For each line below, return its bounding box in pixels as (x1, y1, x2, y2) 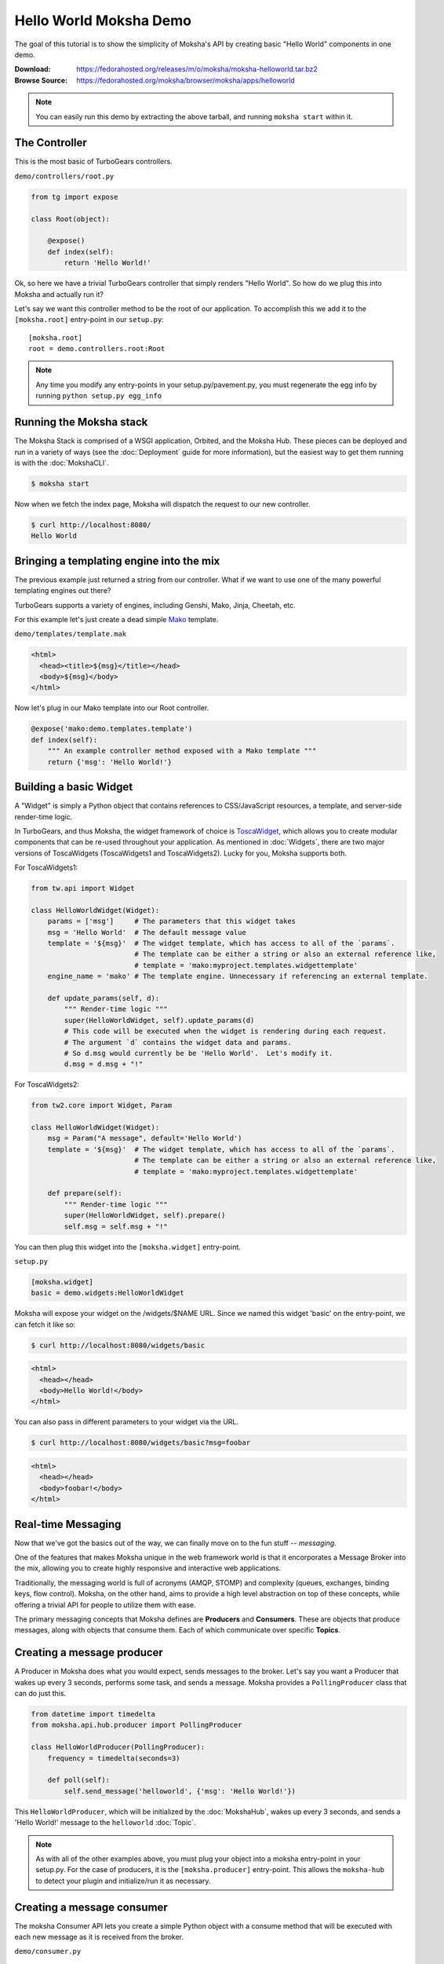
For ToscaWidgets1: (14, 863, 78, 872)
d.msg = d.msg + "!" (64, 1060, 144, 1068)
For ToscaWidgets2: (14, 1080, 80, 1090)
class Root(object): (31, 214, 110, 223)
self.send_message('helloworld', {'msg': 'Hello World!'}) (64, 1786, 297, 1795)
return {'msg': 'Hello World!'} (47, 757, 173, 766)
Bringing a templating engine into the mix (14, 554, 220, 567)
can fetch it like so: (14, 1320, 76, 1329)
